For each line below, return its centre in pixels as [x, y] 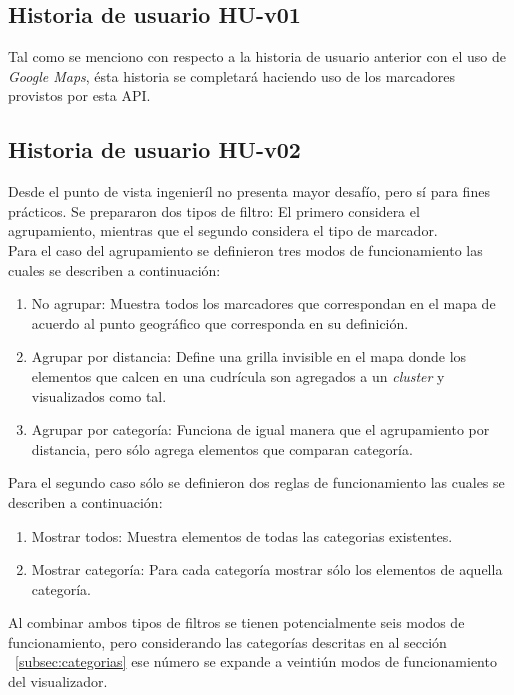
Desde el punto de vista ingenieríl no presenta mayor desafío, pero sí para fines [249, 191]
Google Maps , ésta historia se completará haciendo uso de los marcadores [232, 75]
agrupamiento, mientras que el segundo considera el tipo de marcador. [223, 230]
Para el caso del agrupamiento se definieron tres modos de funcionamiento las [245, 249]
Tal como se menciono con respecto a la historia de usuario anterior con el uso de [257, 56]
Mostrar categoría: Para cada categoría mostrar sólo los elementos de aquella [267, 569]
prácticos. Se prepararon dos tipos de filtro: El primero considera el [214, 210]
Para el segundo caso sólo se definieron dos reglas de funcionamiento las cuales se [256, 482]
